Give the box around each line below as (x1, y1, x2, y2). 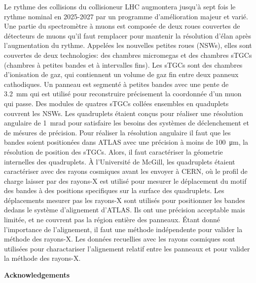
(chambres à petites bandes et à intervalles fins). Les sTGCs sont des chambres (4, 59, 243, 70)
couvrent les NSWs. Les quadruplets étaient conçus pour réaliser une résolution (4, 108, 243, 118)
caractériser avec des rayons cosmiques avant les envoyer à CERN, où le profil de (4, 166, 248, 176)
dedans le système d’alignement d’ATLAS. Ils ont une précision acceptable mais (4, 204, 245, 215)
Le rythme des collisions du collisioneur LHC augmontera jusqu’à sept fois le (4, 1, 236, 11)
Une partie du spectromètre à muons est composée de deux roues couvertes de (4, 21, 240, 31)
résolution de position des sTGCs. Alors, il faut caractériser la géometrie (4, 146, 223, 157)
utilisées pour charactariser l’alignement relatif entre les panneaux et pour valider (4, 243, 250, 253)
